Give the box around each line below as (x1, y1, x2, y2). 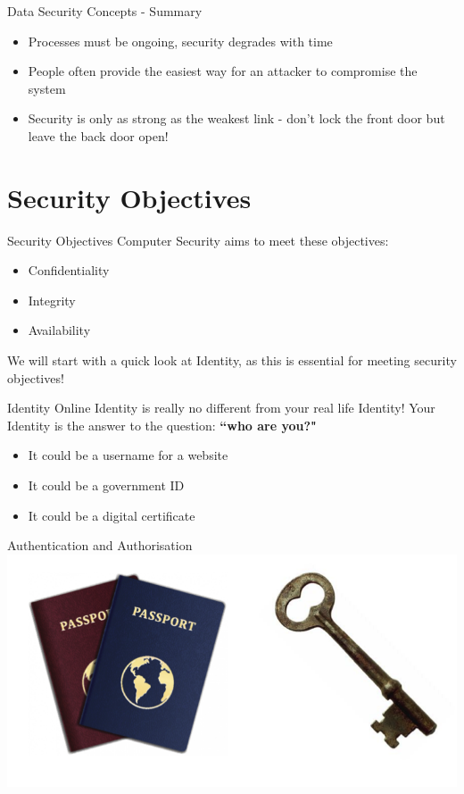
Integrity (28, 290, 76, 309)
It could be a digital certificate (28, 506, 195, 524)
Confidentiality (28, 261, 110, 280)
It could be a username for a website (28, 446, 228, 464)
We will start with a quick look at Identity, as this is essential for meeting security (7, 351, 457, 370)
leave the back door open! (28, 126, 169, 145)
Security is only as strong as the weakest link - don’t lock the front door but (28, 109, 445, 128)
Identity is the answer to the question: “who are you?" (7, 415, 317, 434)
